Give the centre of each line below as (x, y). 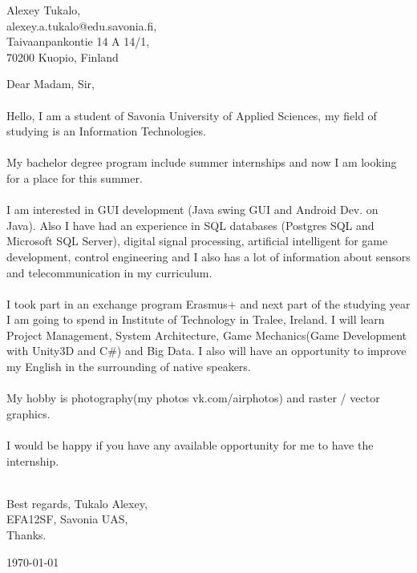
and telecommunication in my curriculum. (109, 272)
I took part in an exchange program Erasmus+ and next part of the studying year (208, 303)
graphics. (28, 413)
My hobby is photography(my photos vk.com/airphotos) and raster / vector (193, 398)
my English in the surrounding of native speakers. (129, 367)
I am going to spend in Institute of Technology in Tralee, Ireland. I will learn (196, 319)
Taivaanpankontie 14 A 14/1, (78, 41)
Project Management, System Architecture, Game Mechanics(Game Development (206, 335)
